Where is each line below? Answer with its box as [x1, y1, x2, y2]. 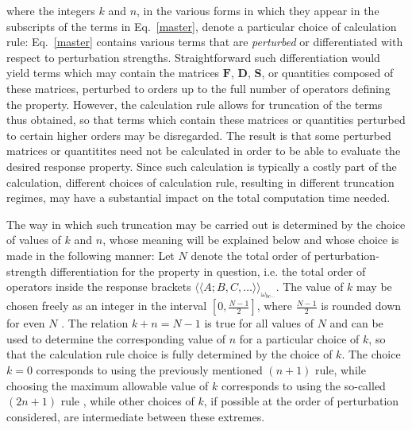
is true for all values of [204, 315, 314, 331]
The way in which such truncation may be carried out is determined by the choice [6, 215, 406, 232]
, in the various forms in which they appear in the [137, 2, 379, 18]
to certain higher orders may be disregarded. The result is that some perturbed [6, 126, 391, 143]
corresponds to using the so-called [221, 377, 386, 393]
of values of [6, 231, 61, 248]
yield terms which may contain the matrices [6, 64, 220, 81]
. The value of [275, 278, 344, 295]
